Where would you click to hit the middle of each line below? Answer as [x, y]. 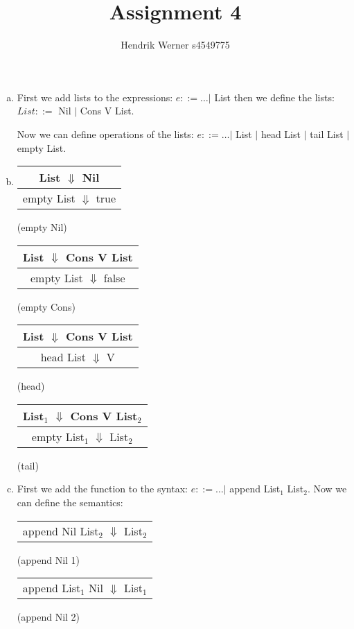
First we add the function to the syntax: [102, 489]
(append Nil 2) [48, 617]
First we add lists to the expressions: [95, 97]
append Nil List [61, 531]
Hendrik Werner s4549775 [175, 45]
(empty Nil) [42, 227]
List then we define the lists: [274, 97]
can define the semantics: [70, 502]
